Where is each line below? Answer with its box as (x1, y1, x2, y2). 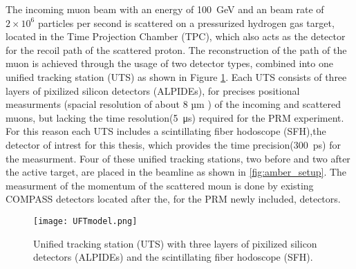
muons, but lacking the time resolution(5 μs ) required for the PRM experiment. (6, 110, 344, 124)
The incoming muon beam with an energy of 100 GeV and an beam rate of (6, 2, 324, 16)
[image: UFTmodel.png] (33, 216, 138, 226)
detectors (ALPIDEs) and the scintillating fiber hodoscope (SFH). (33, 250, 313, 264)
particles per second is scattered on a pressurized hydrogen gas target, (37, 15, 335, 30)
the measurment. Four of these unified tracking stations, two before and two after (6, 151, 350, 165)
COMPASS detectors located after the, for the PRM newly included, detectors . (6, 192, 341, 206)
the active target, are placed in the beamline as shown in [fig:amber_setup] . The (6, 165, 347, 179)
